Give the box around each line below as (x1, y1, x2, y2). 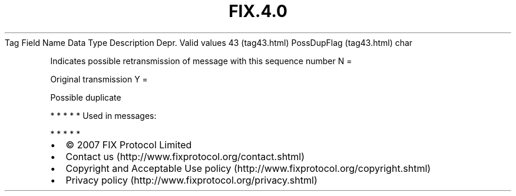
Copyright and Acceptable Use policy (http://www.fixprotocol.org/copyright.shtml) (65, 162, 431, 174)
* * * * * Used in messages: (50, 110, 157, 121)
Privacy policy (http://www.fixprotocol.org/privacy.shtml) (65, 174, 317, 186)
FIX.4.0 (229, 1, 287, 21)
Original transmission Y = (50, 74, 148, 84)
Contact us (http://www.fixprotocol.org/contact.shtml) (65, 150, 305, 162)
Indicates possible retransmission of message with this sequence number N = (50, 55, 352, 66)
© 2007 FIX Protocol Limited (65, 138, 192, 151)
